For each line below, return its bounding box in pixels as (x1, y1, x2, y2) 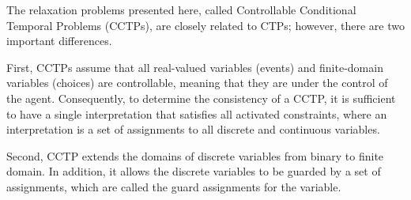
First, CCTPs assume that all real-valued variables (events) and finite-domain (6, 58, 383, 75)
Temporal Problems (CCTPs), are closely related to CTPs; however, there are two (6, 17, 405, 33)
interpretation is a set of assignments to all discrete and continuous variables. (6, 121, 380, 138)
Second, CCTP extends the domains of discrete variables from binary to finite (6, 147, 384, 164)
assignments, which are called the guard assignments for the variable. (6, 178, 341, 194)
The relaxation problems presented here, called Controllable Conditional (6, 2, 356, 17)
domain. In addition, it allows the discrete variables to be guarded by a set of (6, 163, 381, 179)
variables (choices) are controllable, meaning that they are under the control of (6, 74, 388, 91)
